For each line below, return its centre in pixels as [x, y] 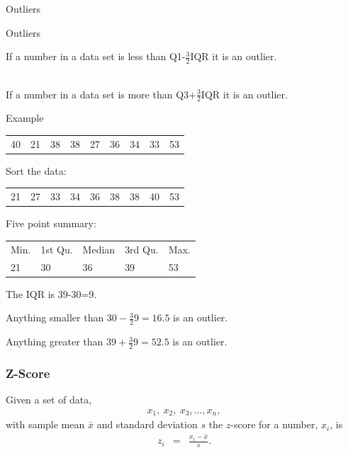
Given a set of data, [49, 400]
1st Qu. [57, 249]
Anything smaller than [55, 317]
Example [25, 118]
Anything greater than [55, 342]
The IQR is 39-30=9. [51, 293]
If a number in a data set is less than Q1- [96, 56]
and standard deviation [147, 424]
